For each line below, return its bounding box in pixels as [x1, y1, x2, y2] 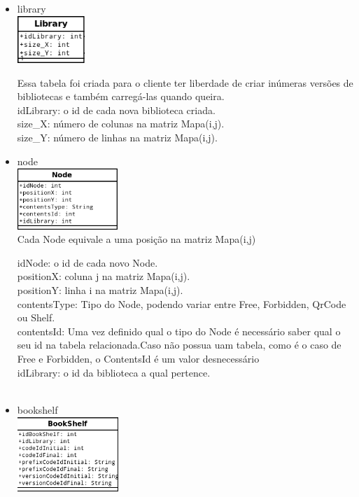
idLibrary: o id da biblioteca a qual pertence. [17, 365, 211, 379]
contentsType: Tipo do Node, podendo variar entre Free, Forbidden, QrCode [17, 296, 346, 311]
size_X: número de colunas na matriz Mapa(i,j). [17, 116, 225, 131]
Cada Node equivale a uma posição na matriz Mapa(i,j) [17, 232, 256, 246]
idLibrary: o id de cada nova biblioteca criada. [17, 102, 216, 117]
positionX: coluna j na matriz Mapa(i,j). [17, 269, 190, 283]
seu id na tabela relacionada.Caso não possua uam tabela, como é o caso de [17, 337, 342, 352]
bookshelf [17, 402, 58, 416]
